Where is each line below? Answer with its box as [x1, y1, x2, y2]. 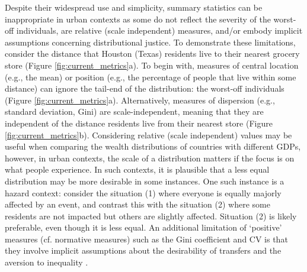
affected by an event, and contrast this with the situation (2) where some [5, 198, 270, 211]
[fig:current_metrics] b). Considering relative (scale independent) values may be [5, 128, 292, 141]
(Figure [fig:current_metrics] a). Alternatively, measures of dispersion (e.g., [5, 93, 275, 106]
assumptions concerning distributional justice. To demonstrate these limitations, [5, 35, 296, 48]
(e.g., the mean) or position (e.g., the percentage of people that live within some [5, 70, 296, 83]
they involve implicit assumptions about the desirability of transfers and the [5, 244, 282, 257]
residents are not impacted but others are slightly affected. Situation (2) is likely [5, 209, 297, 222]
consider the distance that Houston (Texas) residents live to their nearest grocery [5, 47, 300, 60]
